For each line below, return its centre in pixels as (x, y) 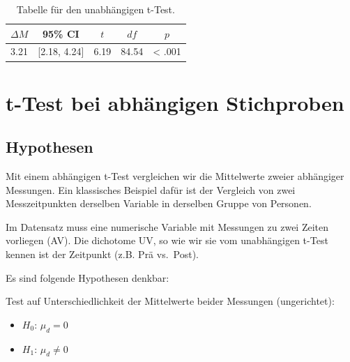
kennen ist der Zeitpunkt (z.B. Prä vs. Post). (102, 254)
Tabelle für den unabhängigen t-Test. (96, 9)
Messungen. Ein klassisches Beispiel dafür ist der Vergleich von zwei (151, 189)
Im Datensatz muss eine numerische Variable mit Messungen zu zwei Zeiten (167, 226)
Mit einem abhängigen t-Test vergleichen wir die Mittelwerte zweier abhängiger (175, 176)
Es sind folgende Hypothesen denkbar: (87, 277)
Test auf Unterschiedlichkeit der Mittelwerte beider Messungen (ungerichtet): (170, 301)
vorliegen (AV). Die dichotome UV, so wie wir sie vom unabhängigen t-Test (167, 240)
